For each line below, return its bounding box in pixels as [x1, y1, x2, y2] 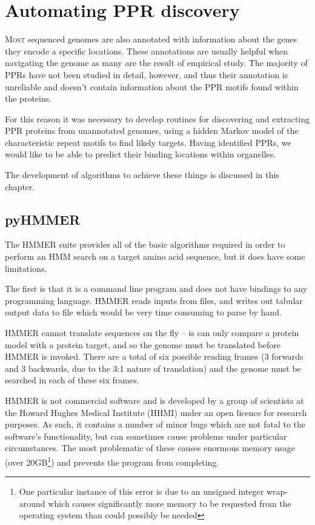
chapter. [5, 180, 35, 193]
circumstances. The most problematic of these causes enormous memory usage [5, 441, 296, 454]
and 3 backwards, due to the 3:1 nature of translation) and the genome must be [5, 362, 301, 374]
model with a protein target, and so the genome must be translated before [5, 338, 280, 351]
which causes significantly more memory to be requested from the [48, 497, 291, 509]
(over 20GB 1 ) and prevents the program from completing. [5, 454, 219, 468]
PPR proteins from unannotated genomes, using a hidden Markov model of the [5, 124, 299, 137]
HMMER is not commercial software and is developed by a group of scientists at [5, 394, 304, 406]
